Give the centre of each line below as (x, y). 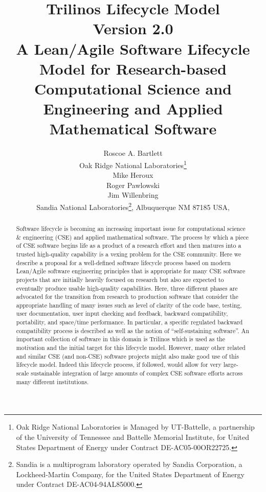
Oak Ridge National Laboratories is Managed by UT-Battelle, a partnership (135, 427)
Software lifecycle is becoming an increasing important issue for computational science (131, 228)
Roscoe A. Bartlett (133, 153)
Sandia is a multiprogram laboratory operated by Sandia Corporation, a (129, 464)
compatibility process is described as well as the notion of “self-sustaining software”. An (133, 330)
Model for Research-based (133, 68)
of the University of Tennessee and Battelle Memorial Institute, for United (133, 437)
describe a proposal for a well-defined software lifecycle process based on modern (123, 262)
